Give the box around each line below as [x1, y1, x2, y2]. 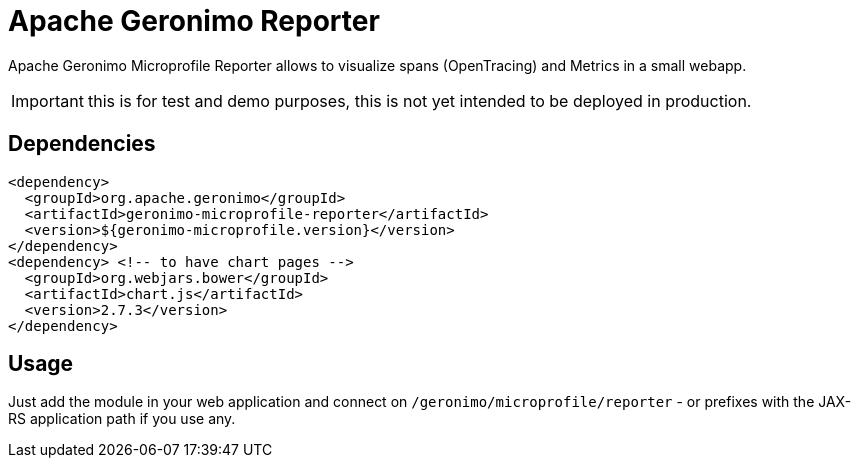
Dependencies [8, 131, 156, 157]
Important [11, 90, 84, 111]
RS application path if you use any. [8, 410, 236, 428]
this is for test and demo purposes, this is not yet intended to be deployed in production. [87, 90, 752, 111]
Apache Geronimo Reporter [8, 4, 380, 38]
